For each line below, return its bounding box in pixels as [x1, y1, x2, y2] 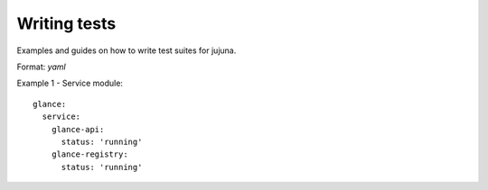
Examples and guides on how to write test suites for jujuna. [16, 45, 237, 56]
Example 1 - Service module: [16, 77, 124, 89]
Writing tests [16, 14, 117, 33]
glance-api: [51, 124, 105, 134]
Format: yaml [16, 61, 67, 72]
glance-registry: [51, 149, 128, 159]
